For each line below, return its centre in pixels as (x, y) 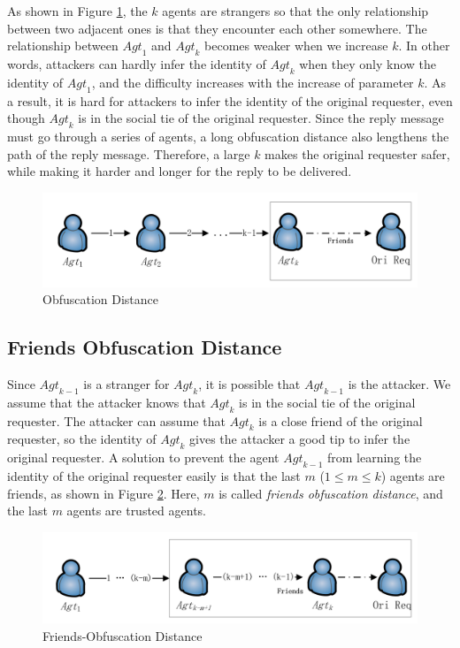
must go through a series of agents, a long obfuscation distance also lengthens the (228, 136)
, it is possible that (249, 383)
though (26, 118)
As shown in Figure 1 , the (77, 11)
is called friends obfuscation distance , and (331, 493)
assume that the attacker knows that (107, 402)
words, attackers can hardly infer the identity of (137, 63)
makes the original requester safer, (357, 153)
